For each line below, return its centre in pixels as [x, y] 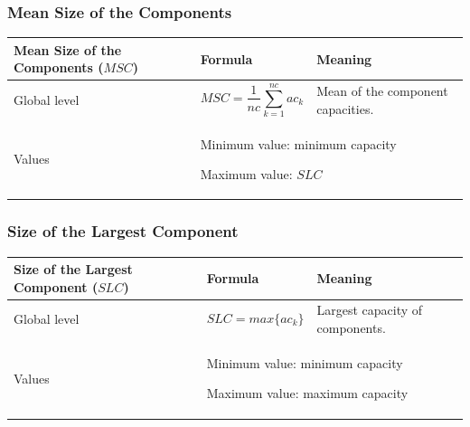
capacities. [345, 108]
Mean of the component [382, 91]
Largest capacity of [370, 310]
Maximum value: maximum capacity [307, 393]
